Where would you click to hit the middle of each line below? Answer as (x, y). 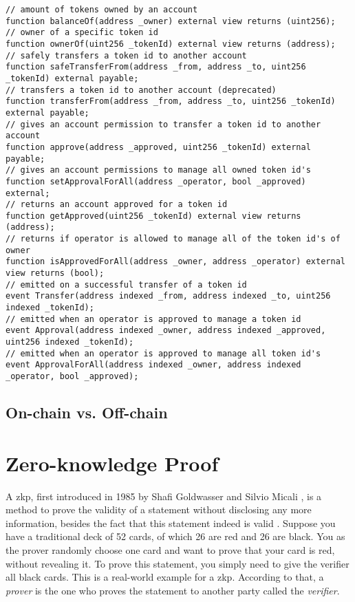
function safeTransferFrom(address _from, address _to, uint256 (156, 67)
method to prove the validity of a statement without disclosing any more (159, 509)
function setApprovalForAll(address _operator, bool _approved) (156, 181)
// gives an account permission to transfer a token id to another (163, 124)
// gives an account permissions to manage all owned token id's (158, 170)
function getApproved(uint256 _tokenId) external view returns (153, 216)
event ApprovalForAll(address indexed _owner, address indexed (153, 365)
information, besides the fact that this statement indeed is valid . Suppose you (171, 523)
